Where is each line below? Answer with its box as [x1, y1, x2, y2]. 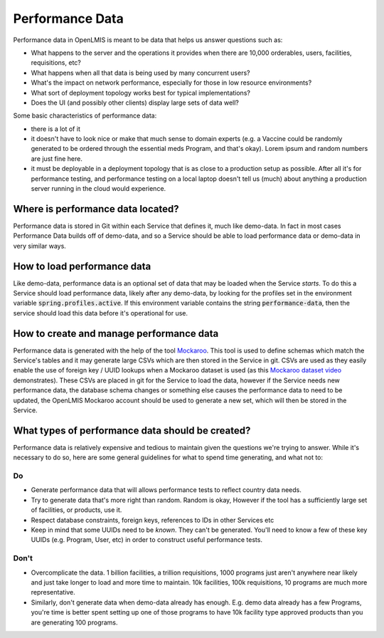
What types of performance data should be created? [13, 424, 251, 436]
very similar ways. [13, 241, 67, 250]
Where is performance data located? [13, 203, 179, 215]
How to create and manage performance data [13, 328, 219, 340]
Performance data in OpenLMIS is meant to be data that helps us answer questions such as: [13, 36, 283, 44]
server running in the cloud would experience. [31, 184, 166, 193]
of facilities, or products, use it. [31, 506, 122, 514]
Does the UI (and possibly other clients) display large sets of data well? [31, 98, 240, 107]
